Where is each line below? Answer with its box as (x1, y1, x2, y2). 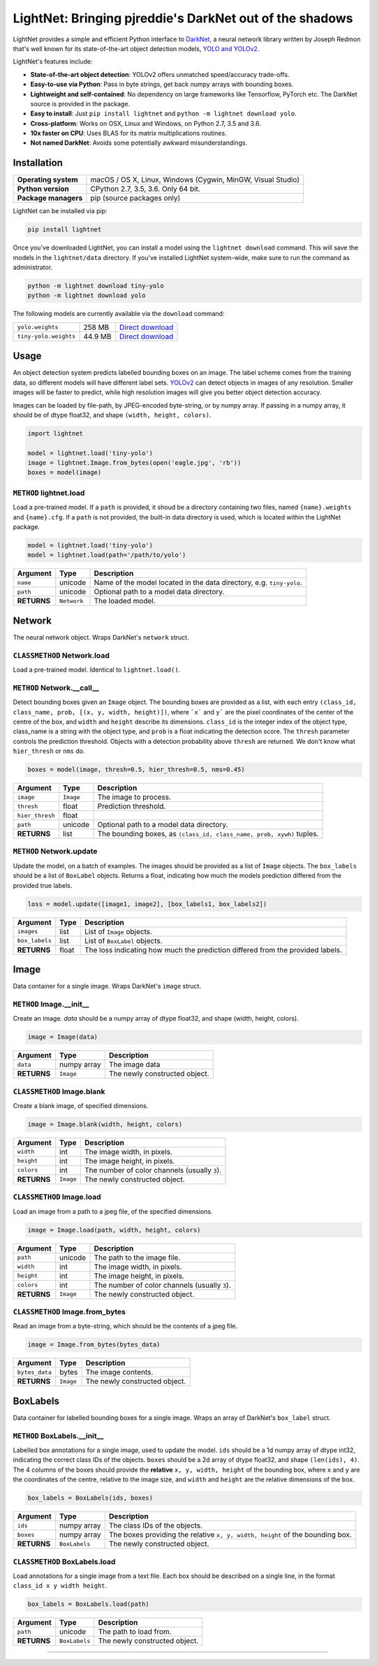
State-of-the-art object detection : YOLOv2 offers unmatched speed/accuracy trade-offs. (30, 70, 290, 78)
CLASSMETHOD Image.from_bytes (13, 1307, 126, 1317)
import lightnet (27, 429, 84, 437)
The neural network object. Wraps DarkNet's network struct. (13, 633, 189, 641)
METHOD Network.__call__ (13, 682, 99, 692)
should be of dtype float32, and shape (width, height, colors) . (13, 410, 212, 419)
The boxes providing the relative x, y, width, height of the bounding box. (108, 1530, 353, 1539)
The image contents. (85, 1367, 154, 1377)
